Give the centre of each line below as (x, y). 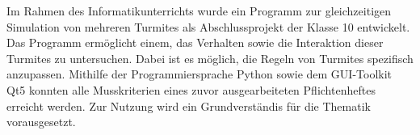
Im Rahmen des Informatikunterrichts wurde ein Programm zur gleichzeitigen (199, 11)
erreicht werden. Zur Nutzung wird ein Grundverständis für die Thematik (189, 105)
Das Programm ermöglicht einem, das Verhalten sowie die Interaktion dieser (195, 42)
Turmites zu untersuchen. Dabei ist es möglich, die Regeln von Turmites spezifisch (210, 58)
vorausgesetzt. (41, 122)
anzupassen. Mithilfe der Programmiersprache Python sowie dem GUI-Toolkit (199, 74)
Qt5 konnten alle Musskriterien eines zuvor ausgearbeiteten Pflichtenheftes (191, 89)
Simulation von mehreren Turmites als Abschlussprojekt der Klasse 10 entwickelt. (208, 26)
